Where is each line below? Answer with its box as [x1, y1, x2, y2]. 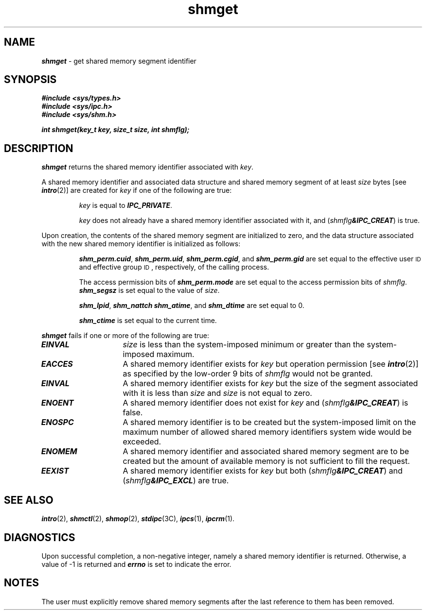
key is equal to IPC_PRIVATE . [79, 201, 173, 210]
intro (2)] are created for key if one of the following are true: [41, 186, 232, 195]
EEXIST [41, 466, 69, 476]
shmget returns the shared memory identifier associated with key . [41, 163, 254, 171]
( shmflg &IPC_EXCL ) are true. [123, 476, 229, 486]
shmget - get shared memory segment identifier [41, 56, 196, 65]
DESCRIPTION [4, 142, 73, 154]
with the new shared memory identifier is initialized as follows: [41, 239, 241, 248]
